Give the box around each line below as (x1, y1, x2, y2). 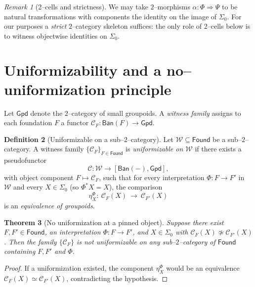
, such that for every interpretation (99, 172, 205, 182)
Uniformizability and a (4, 59, 162, 80)
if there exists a (195, 143, 242, 154)
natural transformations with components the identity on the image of (4, 11, 217, 21)
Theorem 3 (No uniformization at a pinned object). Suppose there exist (4, 217, 224, 227)
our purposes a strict (4, 21, 67, 31)
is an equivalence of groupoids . (4, 200, 95, 210)
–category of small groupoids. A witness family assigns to (68, 107, 241, 118)
